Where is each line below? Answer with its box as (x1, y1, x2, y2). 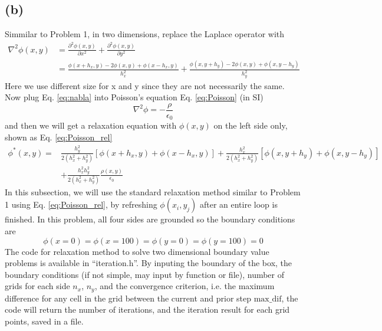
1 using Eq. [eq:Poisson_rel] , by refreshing (5, 198, 157, 211)
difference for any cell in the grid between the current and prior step (5, 291, 252, 304)
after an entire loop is (199, 198, 278, 211)
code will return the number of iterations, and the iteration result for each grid (5, 303, 290, 316)
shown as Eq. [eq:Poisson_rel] (5, 131, 113, 143)
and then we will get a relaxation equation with (5, 119, 177, 132)
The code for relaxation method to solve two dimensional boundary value (5, 245, 269, 257)
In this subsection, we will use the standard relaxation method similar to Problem (5, 185, 301, 198)
